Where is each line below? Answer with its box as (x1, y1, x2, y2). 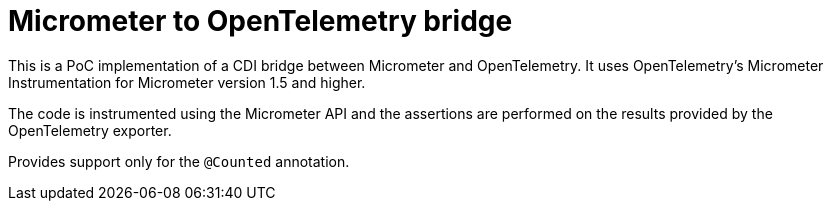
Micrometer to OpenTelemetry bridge (8, 4, 513, 38)
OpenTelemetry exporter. (8, 121, 172, 139)
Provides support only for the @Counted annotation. (8, 152, 350, 170)
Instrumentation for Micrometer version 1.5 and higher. (8, 73, 366, 91)
